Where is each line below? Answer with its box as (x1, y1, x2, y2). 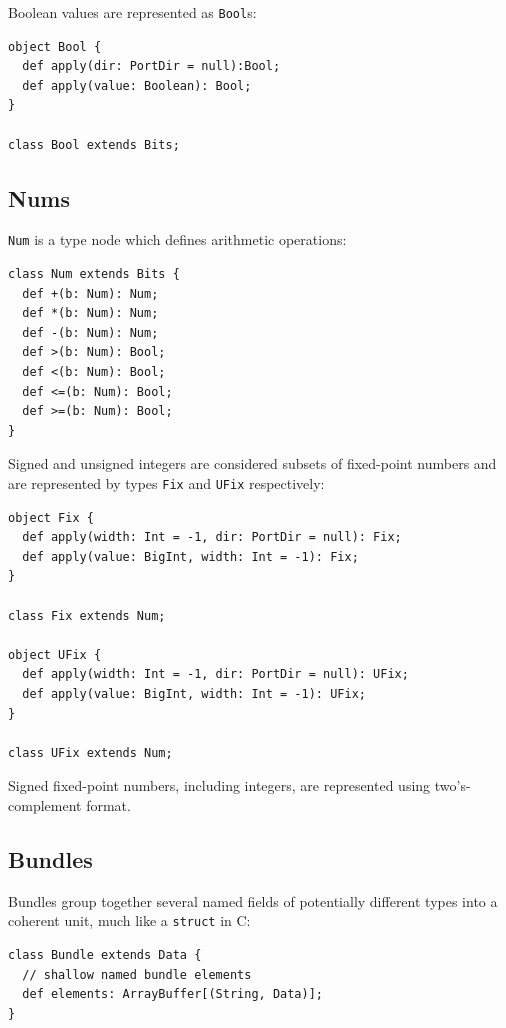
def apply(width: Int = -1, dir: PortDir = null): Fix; (22, 530, 402, 545)
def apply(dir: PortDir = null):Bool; (22, 59, 281, 74)
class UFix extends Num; (8, 745, 173, 760)
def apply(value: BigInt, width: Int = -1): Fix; (22, 549, 359, 564)
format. (86, 794, 131, 815)
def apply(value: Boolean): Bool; (22, 78, 252, 93)
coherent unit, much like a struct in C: (8, 910, 251, 931)
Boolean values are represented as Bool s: (8, 2, 257, 22)
